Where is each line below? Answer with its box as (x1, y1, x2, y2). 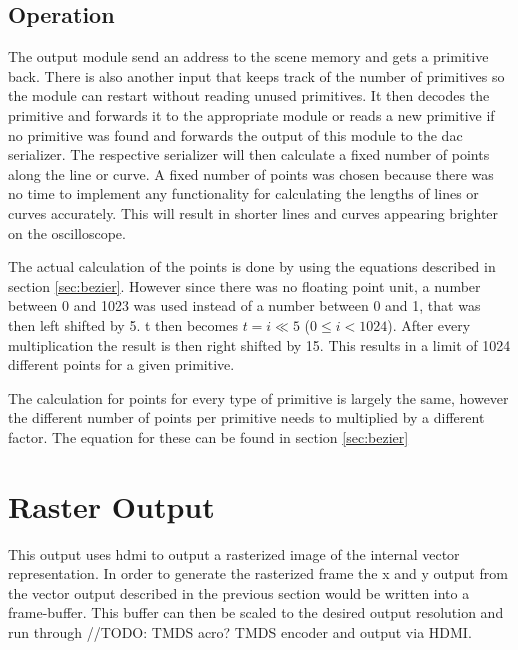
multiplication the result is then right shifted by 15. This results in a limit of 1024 (8, 334, 511, 355)
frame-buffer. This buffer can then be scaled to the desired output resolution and (8, 602, 504, 623)
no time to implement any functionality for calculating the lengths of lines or (8, 183, 479, 204)
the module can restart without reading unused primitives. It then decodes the (8, 85, 490, 106)
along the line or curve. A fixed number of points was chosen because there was (8, 163, 494, 184)
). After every (387, 314, 471, 335)
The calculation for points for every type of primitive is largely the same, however (8, 387, 509, 408)
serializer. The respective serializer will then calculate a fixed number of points (8, 144, 490, 165)
